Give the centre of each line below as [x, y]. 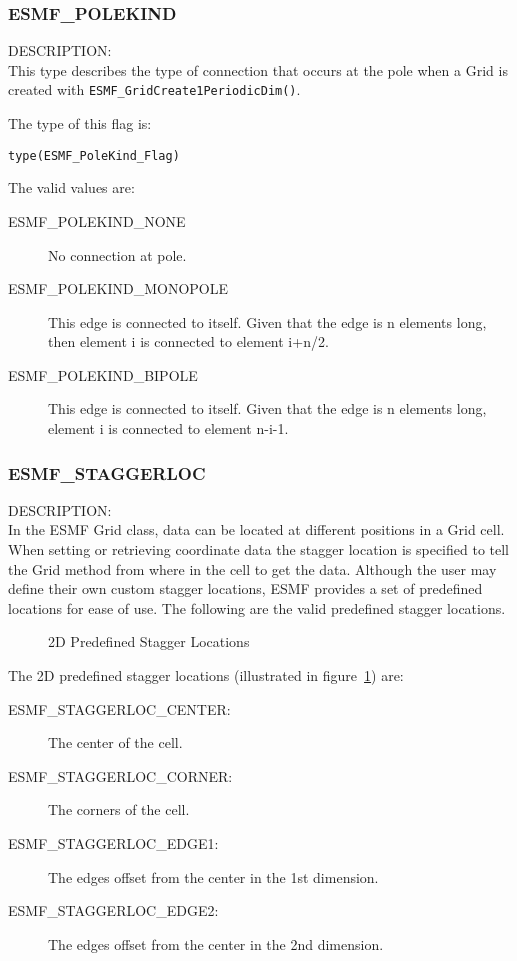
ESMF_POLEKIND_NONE [97, 220]
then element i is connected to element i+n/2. [188, 341]
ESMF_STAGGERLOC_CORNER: [120, 775]
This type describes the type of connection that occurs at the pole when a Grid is [258, 69]
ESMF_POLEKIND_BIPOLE [103, 374]
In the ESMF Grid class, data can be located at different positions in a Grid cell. [256, 529]
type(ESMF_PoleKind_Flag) [94, 155]
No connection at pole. [117, 254]
